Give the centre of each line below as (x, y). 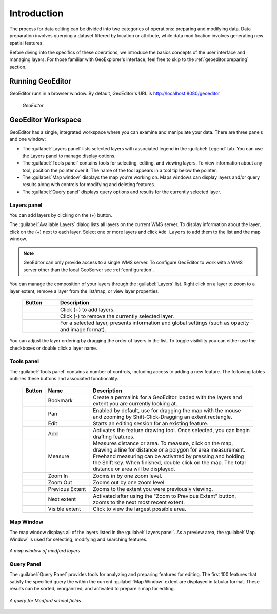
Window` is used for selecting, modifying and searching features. (78, 539)
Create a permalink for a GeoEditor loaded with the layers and (167, 397)
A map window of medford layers (45, 551)
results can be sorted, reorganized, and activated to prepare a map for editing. (92, 589)
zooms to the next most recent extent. (139, 502)
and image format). (83, 330)
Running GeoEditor (40, 81)
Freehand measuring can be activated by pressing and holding (169, 456)
